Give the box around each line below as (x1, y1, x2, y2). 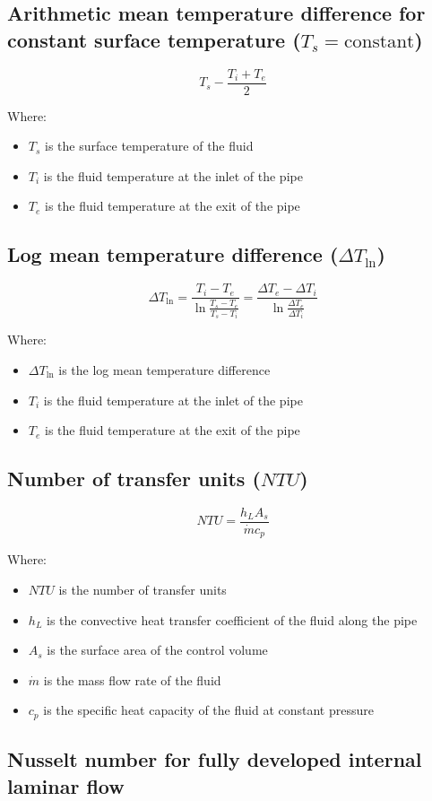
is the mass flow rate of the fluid (43, 670, 221, 689)
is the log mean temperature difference (58, 360, 271, 379)
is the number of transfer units (58, 580, 227, 599)
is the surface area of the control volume (47, 640, 268, 659)
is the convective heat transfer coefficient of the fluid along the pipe (46, 610, 418, 629)
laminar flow (7, 771, 125, 799)
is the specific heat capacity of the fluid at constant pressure (43, 701, 374, 719)
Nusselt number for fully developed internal (7, 745, 422, 773)
